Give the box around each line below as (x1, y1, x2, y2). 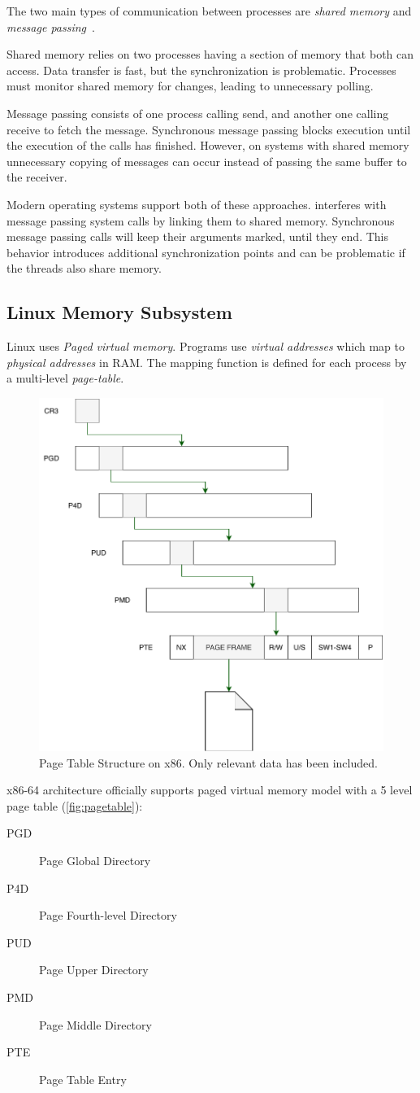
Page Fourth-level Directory (39, 907, 177, 924)
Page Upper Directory (39, 961, 149, 978)
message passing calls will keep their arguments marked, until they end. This (6, 228, 389, 245)
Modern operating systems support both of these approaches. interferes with (6, 195, 387, 212)
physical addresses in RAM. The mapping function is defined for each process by (6, 353, 407, 370)
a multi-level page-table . (6, 369, 124, 387)
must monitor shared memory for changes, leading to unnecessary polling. (6, 77, 374, 94)
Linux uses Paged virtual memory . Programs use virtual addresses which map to (6, 338, 405, 355)
